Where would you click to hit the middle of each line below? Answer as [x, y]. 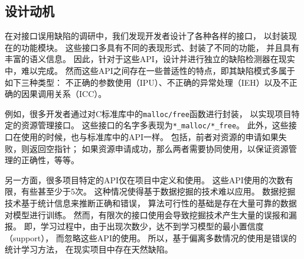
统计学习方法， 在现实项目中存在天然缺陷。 [89, 249]
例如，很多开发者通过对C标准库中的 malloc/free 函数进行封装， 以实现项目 [148, 113]
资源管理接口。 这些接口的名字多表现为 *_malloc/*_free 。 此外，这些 [155, 125]
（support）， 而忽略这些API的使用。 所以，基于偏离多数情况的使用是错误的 [151, 237]
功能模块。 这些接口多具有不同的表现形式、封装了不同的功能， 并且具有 [160, 47]
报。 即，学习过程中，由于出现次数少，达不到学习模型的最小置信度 [134, 226]
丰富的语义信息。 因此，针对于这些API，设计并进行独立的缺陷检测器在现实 [150, 59]
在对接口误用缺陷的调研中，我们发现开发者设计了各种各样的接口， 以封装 [147, 36]
